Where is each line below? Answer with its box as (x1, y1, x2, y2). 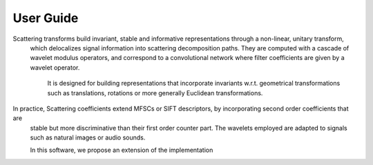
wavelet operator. (30, 63, 80, 72)
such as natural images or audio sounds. (30, 133, 146, 142)
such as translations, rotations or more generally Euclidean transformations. (47, 88, 263, 97)
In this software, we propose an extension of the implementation (30, 146, 213, 155)
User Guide (12, 10, 79, 26)
